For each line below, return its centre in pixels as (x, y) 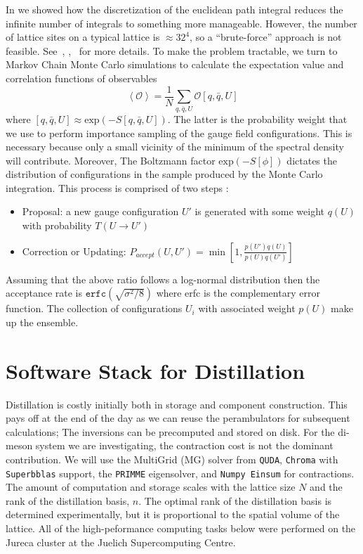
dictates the (312, 160)
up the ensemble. (42, 322)
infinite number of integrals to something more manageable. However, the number (181, 23)
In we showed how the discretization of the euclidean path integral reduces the (174, 9)
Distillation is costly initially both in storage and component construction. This (177, 404)
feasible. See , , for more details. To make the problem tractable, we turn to (172, 50)
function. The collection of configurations (94, 308)
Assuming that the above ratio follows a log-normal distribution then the (163, 279)
